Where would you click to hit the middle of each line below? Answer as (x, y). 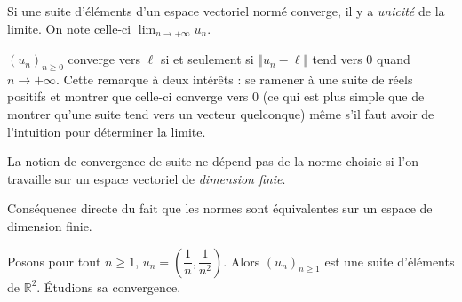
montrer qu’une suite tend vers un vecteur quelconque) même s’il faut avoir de (221, 114)
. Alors (242, 261)
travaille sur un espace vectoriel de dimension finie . (147, 178)
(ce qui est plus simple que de (343, 96)
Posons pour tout (54, 261)
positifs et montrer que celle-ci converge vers (128, 96)
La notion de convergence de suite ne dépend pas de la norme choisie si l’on (213, 161)
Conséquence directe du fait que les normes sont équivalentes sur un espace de (220, 208)
